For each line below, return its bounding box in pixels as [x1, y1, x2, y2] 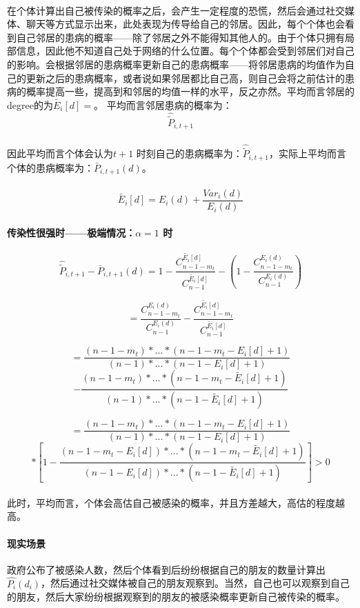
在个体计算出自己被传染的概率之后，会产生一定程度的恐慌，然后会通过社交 [7, 3, 345, 17]
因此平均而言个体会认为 [7, 146, 113, 161]
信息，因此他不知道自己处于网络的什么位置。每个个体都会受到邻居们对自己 [16, 43, 354, 58]
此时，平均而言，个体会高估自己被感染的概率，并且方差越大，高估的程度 [7, 495, 335, 509]
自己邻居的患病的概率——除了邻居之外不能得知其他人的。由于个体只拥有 [16, 30, 345, 44]
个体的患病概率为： [7, 160, 94, 174]
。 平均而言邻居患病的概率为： [94, 97, 232, 112]
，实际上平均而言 [268, 146, 346, 161]
